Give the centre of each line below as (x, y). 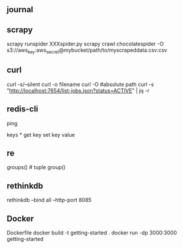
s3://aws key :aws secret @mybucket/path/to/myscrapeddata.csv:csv (87, 51)
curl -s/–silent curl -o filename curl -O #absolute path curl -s (80, 84)
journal (20, 10)
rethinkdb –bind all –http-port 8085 (49, 200)
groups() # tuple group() (36, 167)
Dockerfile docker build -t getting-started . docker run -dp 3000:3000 (92, 233)
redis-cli (22, 109)
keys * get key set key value (41, 134)
